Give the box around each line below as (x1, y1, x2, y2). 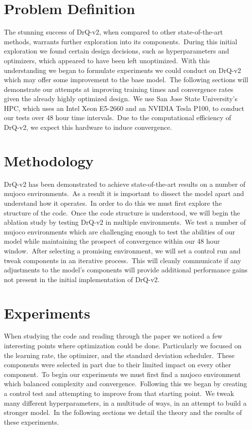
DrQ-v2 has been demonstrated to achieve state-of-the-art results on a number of (4, 179, 246, 189)
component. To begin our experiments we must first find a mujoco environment (4, 369, 241, 379)
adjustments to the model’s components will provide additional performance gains (4, 265, 248, 275)
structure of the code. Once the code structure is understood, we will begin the (4, 207, 240, 217)
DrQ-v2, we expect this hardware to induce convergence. (4, 122, 172, 132)
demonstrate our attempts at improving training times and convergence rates (4, 84, 234, 94)
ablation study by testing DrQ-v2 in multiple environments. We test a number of (4, 217, 246, 227)
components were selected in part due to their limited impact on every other (4, 359, 231, 370)
